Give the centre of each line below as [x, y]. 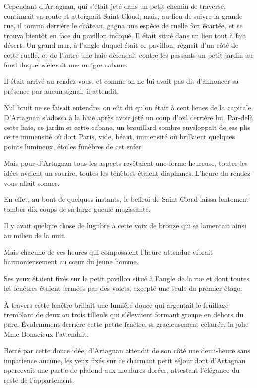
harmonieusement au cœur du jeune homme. [71, 262]
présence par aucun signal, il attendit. [62, 91]
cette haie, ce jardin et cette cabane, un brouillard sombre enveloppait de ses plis [127, 127]
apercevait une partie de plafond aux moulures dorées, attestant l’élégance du [122, 370]
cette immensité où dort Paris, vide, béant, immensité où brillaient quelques [120, 137]
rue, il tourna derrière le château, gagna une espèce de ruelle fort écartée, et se [123, 26]
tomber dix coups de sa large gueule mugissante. [77, 209]
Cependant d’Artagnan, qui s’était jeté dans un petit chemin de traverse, [115, 6]
